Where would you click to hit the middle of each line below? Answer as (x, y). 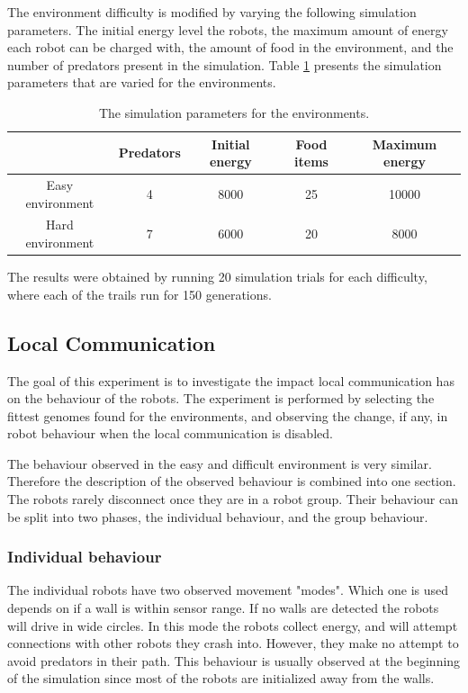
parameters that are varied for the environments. (142, 82)
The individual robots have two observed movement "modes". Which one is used (228, 590)
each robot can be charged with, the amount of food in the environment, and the (230, 47)
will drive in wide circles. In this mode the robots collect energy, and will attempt (233, 625)
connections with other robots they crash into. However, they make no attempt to (233, 643)
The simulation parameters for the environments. (234, 112)
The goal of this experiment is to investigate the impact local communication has (231, 380)
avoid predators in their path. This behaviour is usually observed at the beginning (234, 660)
